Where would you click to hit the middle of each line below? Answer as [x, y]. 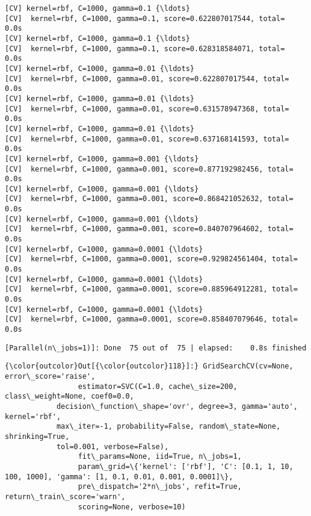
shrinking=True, [37, 436]
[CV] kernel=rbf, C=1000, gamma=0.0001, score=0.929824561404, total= [151, 259]
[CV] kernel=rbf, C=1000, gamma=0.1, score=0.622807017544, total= [145, 18]
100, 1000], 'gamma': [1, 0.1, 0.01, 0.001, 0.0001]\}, [119, 477]
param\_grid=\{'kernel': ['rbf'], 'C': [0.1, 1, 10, [186, 466]
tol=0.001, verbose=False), [112, 446]
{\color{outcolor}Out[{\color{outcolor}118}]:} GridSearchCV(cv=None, [149, 366]
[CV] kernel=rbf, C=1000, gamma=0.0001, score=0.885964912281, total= [151, 289]
